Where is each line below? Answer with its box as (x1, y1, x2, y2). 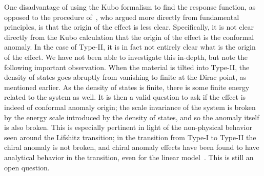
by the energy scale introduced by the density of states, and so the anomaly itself (4, 112, 259, 122)
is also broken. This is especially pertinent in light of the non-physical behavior (4, 122, 252, 133)
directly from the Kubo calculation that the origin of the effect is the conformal (4, 31, 254, 42)
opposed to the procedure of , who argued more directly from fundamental (4, 11, 239, 22)
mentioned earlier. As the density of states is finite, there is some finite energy (4, 81, 250, 92)
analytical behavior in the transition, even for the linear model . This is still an (4, 151, 254, 162)
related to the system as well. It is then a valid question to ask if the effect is (4, 92, 246, 102)
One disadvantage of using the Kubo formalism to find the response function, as (4, 2, 256, 12)
